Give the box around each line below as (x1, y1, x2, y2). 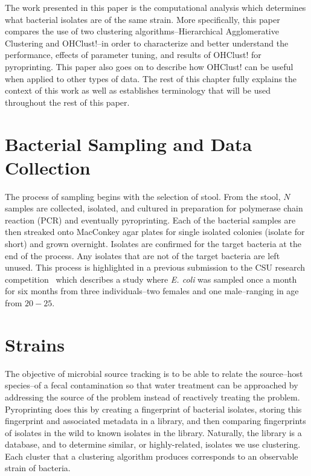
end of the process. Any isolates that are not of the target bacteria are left (5, 249, 280, 262)
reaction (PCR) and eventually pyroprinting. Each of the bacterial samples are (5, 213, 296, 226)
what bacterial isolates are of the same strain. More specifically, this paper (5, 13, 280, 25)
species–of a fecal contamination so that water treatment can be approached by (5, 379, 298, 391)
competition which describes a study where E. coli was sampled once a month (5, 272, 297, 285)
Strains (5, 332, 65, 356)
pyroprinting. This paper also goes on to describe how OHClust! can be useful (5, 60, 293, 72)
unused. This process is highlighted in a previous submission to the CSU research (5, 261, 306, 274)
